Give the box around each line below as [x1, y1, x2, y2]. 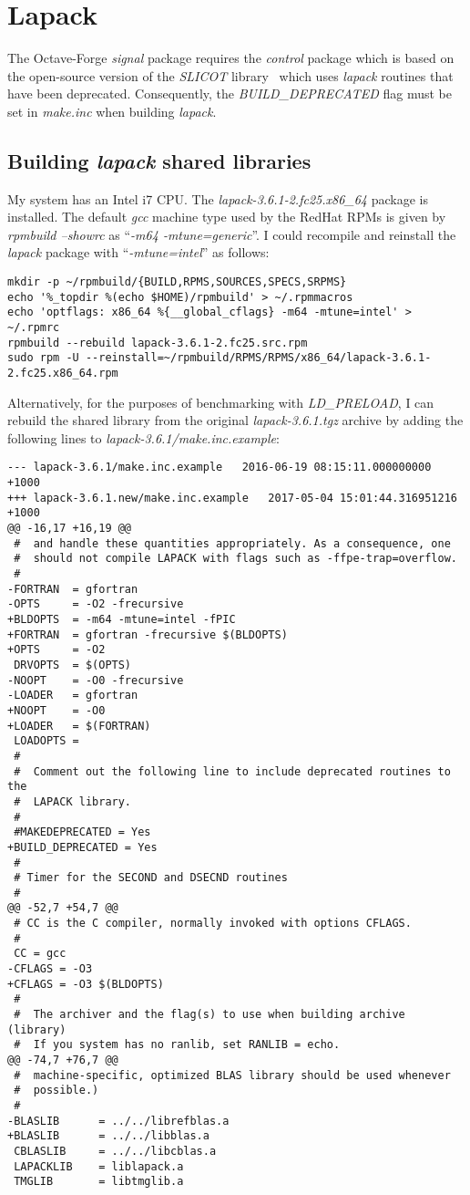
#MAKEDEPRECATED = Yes [14, 826, 151, 839]
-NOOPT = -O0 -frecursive [7, 673, 184, 687]
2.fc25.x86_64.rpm [7, 367, 118, 380]
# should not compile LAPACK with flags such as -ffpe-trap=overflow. [14, 552, 457, 566]
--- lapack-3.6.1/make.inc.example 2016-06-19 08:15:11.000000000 [7, 461, 432, 474]
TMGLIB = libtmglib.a [14, 1175, 184, 1189]
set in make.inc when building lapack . [7, 101, 217, 120]
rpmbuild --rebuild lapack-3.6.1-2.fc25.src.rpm [7, 336, 308, 349]
